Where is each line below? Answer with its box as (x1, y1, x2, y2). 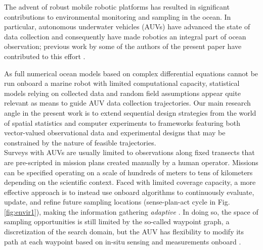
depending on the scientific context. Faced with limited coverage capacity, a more (4, 177, 256, 187)
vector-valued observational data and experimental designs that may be (4, 127, 226, 138)
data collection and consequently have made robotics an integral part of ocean (4, 31, 246, 41)
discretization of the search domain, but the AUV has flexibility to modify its (4, 226, 244, 237)
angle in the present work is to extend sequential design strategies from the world (4, 107, 256, 118)
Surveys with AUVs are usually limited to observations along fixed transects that (4, 147, 255, 158)
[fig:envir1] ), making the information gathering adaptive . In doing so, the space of (4, 206, 258, 217)
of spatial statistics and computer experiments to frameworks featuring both (4, 117, 240, 128)
